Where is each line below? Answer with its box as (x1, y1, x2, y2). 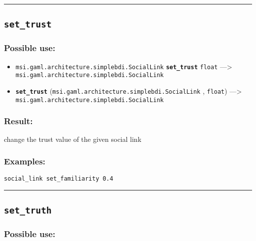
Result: (4, 115, 33, 127)
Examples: (4, 155, 46, 167)
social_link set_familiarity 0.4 (4, 175, 113, 183)
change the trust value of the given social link (4, 134, 142, 144)
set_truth (4, 205, 52, 216)
